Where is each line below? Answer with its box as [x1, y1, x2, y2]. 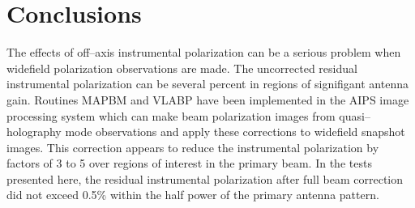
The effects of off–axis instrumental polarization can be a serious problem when [6, 44, 401, 61]
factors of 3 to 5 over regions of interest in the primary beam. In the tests [6, 155, 372, 172]
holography [6, 123, 62, 140]
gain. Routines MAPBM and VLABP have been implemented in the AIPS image [6, 91, 409, 108]
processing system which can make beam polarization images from [6, 107, 336, 124]
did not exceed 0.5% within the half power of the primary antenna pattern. [6, 186, 379, 203]
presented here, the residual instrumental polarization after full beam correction [6, 170, 404, 187]
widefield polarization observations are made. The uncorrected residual [6, 59, 357, 76]
